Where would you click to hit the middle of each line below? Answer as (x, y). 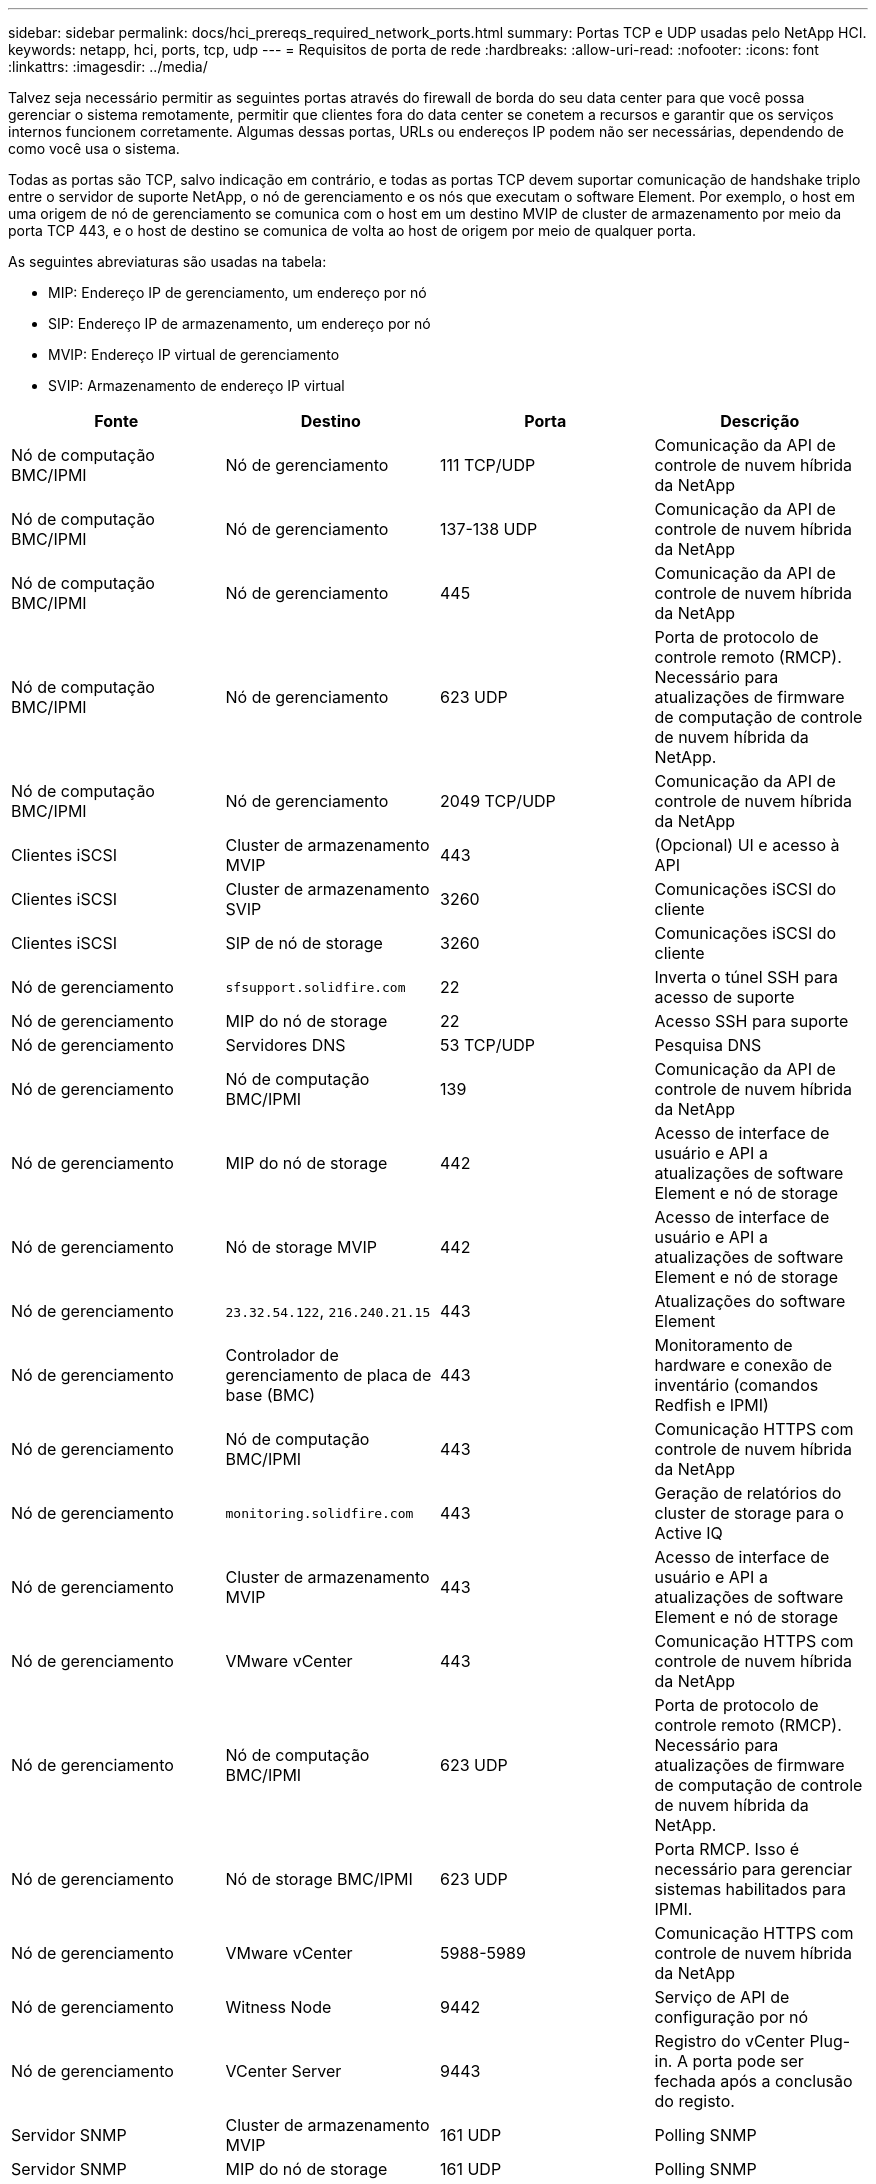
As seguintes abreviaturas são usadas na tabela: (167, 261)
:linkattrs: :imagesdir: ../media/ (108, 66)
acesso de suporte (724, 997)
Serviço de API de (722, 1997)
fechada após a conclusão (753, 2081)
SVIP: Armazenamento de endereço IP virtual (196, 385)
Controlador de (282, 1355)
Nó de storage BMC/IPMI (319, 1879)
